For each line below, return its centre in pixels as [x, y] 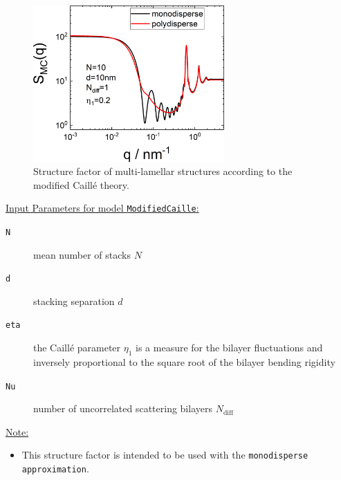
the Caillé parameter [77, 348]
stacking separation [74, 301]
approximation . [55, 469]
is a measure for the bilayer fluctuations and [229, 348]
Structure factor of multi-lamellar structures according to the [163, 171]
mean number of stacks [82, 254]
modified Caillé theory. [81, 184]
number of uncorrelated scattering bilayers [123, 408]
